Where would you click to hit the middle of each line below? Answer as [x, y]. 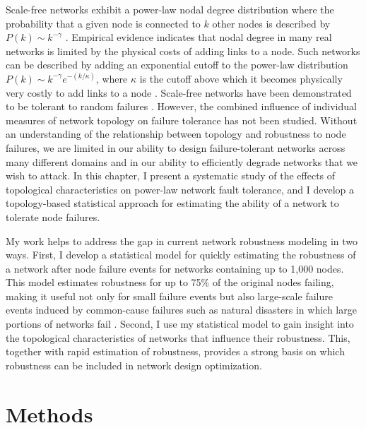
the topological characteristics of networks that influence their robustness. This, [178, 337]
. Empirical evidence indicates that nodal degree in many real [199, 37]
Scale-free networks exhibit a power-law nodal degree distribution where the [170, 9]
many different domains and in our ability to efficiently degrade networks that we [182, 161]
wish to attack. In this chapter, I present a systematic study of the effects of [171, 176]
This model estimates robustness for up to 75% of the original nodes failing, [170, 282]
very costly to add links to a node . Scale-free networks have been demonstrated [179, 92]
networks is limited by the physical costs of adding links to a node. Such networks [183, 50]
